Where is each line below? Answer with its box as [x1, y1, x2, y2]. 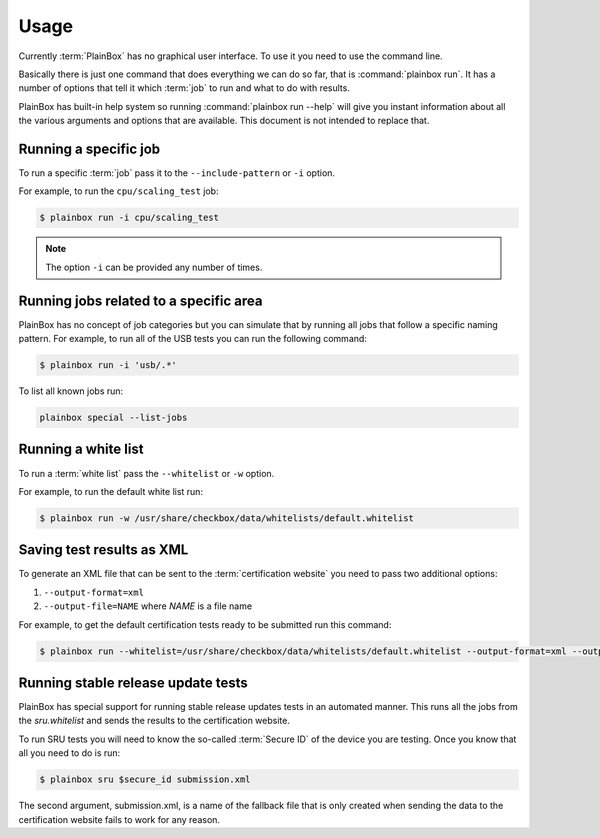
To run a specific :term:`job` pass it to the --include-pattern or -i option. [18, 167, 335, 179]
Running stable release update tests [18, 674, 249, 691]
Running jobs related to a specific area [18, 292, 263, 309]
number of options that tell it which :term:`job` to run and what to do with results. [18, 82, 350, 94]
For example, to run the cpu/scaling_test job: [18, 185, 219, 197]
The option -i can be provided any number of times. [45, 261, 263, 273]
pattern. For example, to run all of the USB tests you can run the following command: [18, 333, 367, 345]
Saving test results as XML [18, 541, 189, 559]
